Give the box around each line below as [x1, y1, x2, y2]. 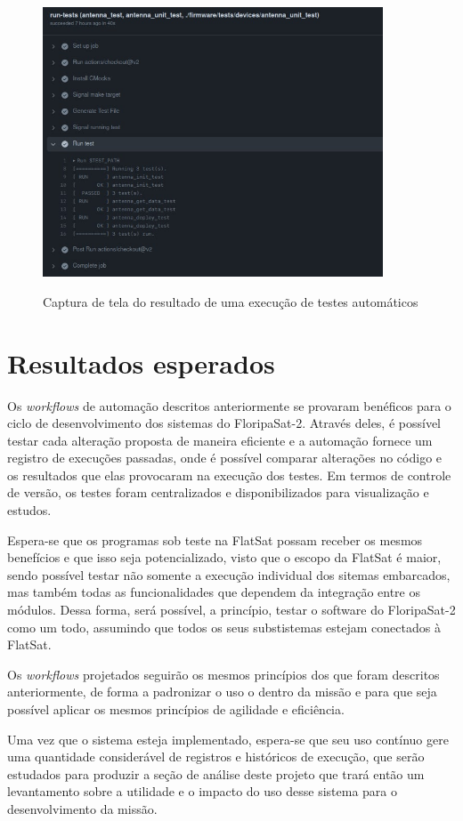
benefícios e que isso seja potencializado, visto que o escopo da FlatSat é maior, [7, 548, 442, 567]
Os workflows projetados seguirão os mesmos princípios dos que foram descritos [7, 664, 440, 683]
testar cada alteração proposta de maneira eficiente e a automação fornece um [7, 431, 433, 449]
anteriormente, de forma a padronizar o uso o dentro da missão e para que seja [7, 682, 437, 701]
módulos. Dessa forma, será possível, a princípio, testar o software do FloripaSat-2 [7, 600, 456, 619]
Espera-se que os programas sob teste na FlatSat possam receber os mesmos [7, 530, 423, 549]
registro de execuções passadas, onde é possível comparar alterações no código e [7, 448, 443, 467]
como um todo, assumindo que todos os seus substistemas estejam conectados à [7, 617, 441, 636]
